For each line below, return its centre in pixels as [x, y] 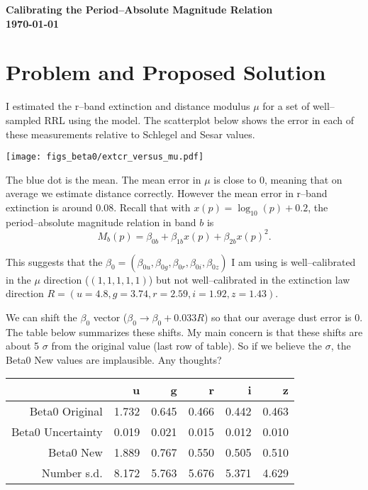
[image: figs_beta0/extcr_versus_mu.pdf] [105, 157]
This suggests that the [54, 261]
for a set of [286, 106]
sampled [23, 119]
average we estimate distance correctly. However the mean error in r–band [167, 193]
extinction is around [49, 207]
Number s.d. [72, 473]
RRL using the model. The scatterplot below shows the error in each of [199, 119]
